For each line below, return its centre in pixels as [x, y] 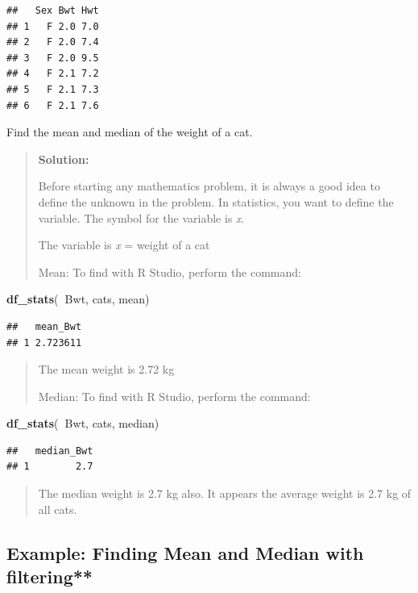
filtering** [50, 576]
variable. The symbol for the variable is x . [141, 217]
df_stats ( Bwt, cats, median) [83, 423]
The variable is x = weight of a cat [124, 245]
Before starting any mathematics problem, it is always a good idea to [209, 186]
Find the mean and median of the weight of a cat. [130, 132]
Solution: [64, 159]
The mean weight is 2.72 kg [106, 369]
